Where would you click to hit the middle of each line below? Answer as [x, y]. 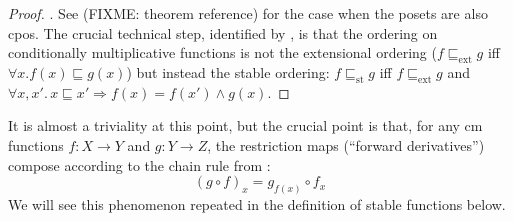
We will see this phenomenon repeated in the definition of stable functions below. [257, 204]
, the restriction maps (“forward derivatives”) [346, 144]
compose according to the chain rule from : [139, 164]
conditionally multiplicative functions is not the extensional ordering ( [222, 52]
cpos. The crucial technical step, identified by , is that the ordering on [223, 32]
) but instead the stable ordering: [228, 71]
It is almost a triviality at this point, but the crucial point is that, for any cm [245, 125]
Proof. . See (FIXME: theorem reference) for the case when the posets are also [248, 13]
